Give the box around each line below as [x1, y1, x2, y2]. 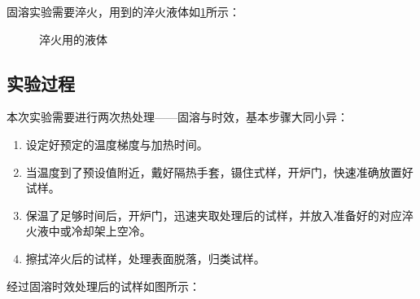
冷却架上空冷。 [71, 222, 151, 240]
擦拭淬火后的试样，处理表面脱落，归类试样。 [25, 249, 265, 266]
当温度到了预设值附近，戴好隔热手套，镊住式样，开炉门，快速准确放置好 [25, 163, 413, 180]
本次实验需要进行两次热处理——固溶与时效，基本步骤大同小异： [7, 108, 348, 125]
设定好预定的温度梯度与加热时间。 [25, 135, 208, 152]
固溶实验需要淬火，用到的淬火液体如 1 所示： [7, 3, 240, 20]
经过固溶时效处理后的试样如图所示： [7, 277, 200, 294]
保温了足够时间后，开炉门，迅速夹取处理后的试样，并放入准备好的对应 [25, 206, 402, 223]
